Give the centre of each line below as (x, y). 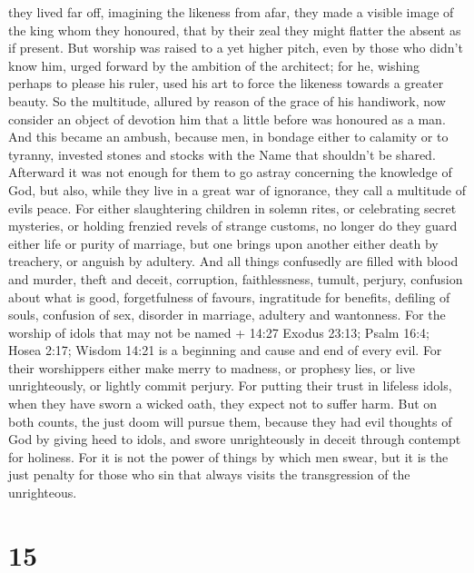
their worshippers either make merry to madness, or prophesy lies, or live (212, 367)
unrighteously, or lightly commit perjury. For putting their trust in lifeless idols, (230, 385)
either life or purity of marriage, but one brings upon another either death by (223, 243)
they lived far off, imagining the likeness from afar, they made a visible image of (231, 12)
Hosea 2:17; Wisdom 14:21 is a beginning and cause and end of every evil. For (225, 350)
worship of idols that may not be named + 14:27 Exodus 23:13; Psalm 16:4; (219, 332)
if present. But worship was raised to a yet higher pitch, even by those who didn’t (236, 48)
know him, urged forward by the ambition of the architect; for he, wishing (214, 65)
